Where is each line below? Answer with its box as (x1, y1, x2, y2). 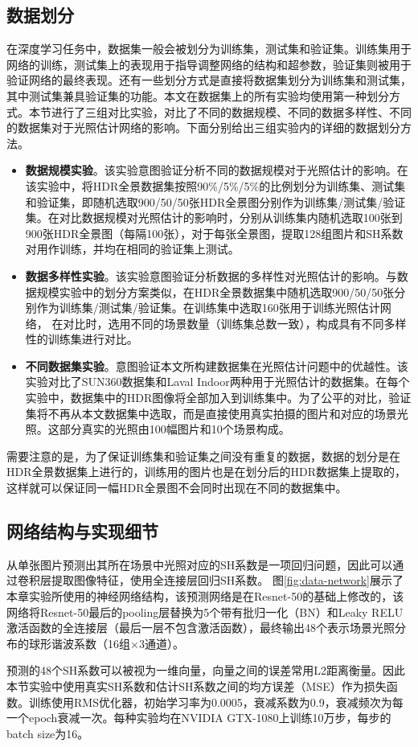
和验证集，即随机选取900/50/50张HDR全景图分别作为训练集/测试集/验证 (25, 193, 406, 210)
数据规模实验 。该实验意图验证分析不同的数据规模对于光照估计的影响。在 (25, 162, 408, 179)
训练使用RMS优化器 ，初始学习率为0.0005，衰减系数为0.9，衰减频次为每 (28, 693, 404, 710)
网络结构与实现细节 (6, 519, 158, 544)
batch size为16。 (6, 724, 89, 741)
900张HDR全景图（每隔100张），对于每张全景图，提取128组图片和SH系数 (25, 224, 404, 241)
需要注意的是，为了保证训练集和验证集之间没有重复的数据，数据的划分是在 (6, 447, 400, 464)
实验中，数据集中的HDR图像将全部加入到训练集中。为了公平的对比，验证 (25, 389, 412, 406)
